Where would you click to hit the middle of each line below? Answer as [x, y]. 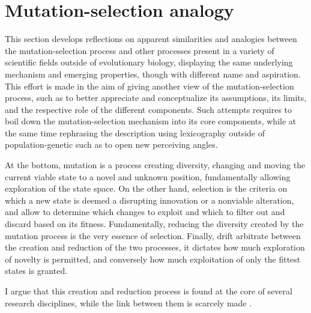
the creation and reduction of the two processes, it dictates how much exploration [155, 247]
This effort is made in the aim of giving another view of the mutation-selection [149, 86]
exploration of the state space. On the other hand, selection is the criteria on [146, 188]
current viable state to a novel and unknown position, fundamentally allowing [148, 176]
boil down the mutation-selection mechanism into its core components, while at [151, 121]
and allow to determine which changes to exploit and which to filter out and [145, 212]
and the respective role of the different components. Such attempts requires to [149, 109]
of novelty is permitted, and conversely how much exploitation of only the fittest [153, 259]
